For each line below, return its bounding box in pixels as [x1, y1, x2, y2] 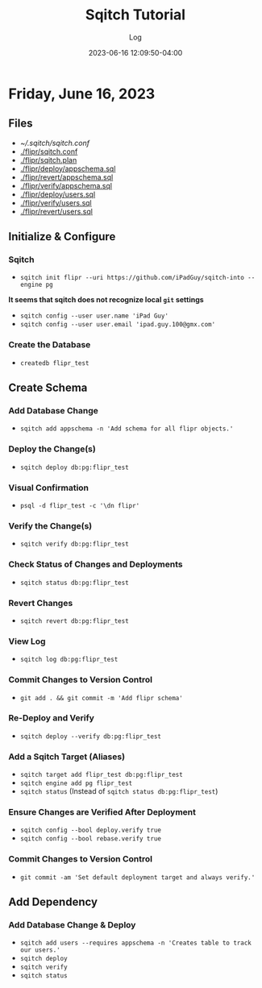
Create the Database [8, 339, 91, 351]
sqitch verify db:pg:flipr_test [19, 540, 129, 549]
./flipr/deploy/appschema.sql [19, 164, 116, 173]
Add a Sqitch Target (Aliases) [8, 751, 126, 762]
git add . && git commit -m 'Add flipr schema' [19, 694, 183, 702]
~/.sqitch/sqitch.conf [19, 138, 90, 147]
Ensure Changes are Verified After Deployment [8, 807, 196, 818]
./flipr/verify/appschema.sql [19, 181, 113, 190]
